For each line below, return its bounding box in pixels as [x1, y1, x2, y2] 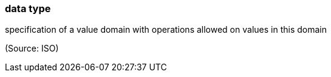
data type [5, 2, 51, 15]
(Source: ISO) [5, 43, 59, 54]
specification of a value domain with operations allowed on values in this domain [5, 24, 327, 35]
